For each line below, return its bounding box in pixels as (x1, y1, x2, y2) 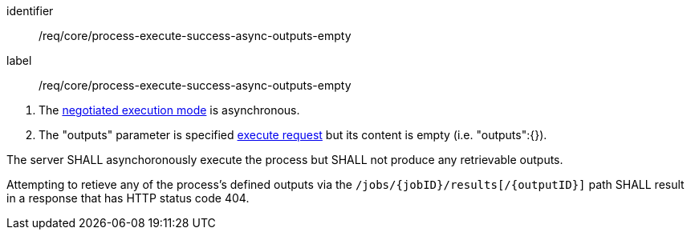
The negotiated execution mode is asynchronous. (39, 103, 300, 117)
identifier (6, 4, 54, 18)
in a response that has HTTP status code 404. (6, 191, 250, 205)
